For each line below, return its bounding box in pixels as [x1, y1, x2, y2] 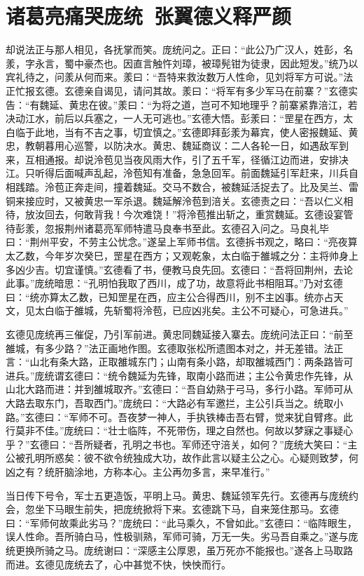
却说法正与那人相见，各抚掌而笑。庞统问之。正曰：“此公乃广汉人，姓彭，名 [6, 42, 353, 57]
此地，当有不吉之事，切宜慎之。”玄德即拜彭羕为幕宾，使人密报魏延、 [34, 124, 349, 139]
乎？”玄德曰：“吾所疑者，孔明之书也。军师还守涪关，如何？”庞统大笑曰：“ [6, 436, 348, 451]
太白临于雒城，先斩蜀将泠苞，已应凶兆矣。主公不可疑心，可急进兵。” [34, 303, 349, 318]
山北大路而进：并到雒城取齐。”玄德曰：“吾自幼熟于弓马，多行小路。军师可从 [6, 382, 353, 396]
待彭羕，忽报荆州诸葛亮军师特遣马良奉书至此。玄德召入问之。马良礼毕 [6, 220, 329, 235]
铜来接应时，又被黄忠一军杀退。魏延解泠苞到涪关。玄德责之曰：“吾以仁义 [6, 193, 344, 208]
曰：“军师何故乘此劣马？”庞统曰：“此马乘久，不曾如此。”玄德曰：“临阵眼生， [6, 515, 358, 530]
